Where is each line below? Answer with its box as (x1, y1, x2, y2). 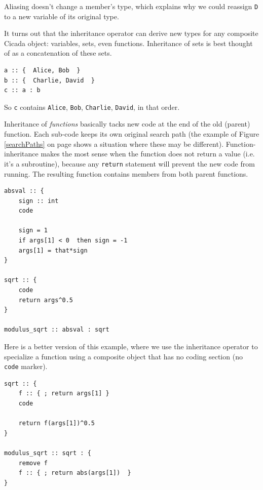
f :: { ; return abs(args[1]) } (18, 469, 131, 477)
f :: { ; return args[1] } (18, 390, 109, 397)
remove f (18, 459, 48, 467)
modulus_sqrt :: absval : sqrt (4, 326, 109, 334)
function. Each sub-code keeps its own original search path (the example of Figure (4, 129, 259, 139)
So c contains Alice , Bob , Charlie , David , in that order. (4, 101, 180, 112)
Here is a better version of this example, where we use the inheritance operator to (4, 341, 258, 351)
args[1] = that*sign (18, 247, 88, 254)
